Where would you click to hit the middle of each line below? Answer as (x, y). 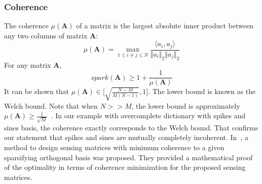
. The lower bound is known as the (202, 91)
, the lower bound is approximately (186, 105)
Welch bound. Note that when (51, 105)
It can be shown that (37, 91)
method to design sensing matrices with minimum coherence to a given (114, 147)
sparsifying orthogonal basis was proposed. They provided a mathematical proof (128, 157)
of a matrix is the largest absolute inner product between (165, 26)
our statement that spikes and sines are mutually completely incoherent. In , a (126, 137)
